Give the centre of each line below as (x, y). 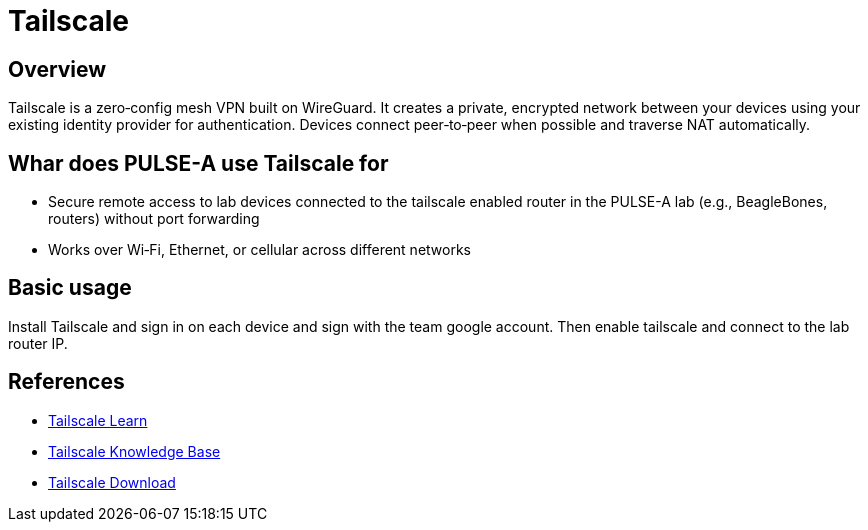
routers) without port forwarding (154, 219)
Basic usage (70, 288)
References (66, 382)
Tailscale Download (112, 482)
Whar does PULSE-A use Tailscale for (198, 163)
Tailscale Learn (98, 420)
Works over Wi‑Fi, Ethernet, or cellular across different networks (259, 250)
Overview (57, 69)
